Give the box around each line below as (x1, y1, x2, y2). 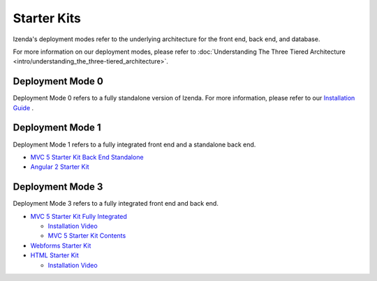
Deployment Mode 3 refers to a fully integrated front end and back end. (13, 199, 219, 208)
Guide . (13, 103, 34, 112)
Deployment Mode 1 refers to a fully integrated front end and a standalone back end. (13, 140, 256, 149)
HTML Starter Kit (30, 251, 80, 259)
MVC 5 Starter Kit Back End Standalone (30, 153, 144, 161)
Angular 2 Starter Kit (30, 162, 90, 171)
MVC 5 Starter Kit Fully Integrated (30, 212, 127, 220)
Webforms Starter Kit (30, 241, 91, 250)
